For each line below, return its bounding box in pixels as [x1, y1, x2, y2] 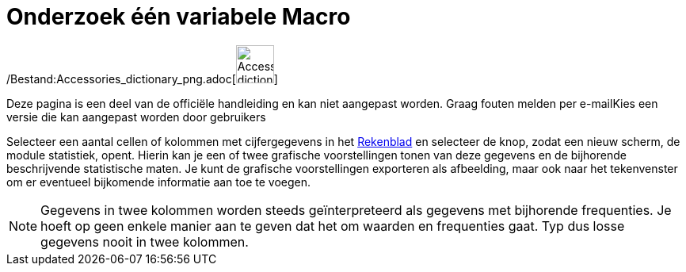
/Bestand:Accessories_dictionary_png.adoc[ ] [6, 71, 278, 86]
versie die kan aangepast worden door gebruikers [6, 109, 266, 124]
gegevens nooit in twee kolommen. [40, 233, 249, 250]
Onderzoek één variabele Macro [6, 3, 351, 30]
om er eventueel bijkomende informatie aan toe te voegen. [6, 174, 311, 189]
